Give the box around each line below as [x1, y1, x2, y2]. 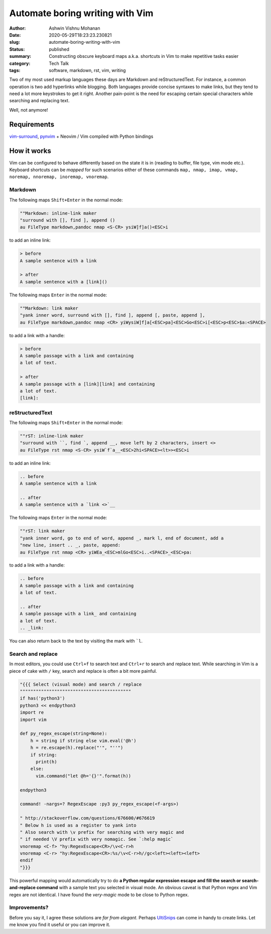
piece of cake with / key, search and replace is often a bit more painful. [9, 668, 158, 674]
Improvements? [9, 904, 49, 911]
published [49, 46, 70, 52]
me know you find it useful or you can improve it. [9, 921, 110, 928]
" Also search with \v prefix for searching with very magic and [20, 829, 184, 835]
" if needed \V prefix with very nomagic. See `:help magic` [20, 836, 174, 842]
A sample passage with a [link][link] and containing [20, 381, 155, 387]
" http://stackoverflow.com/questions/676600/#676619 [20, 815, 155, 821]
